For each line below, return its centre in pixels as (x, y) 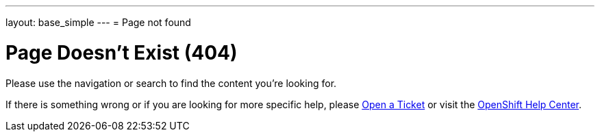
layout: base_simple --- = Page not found (98, 22)
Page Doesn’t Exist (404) (122, 52)
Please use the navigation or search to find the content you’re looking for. (171, 83)
